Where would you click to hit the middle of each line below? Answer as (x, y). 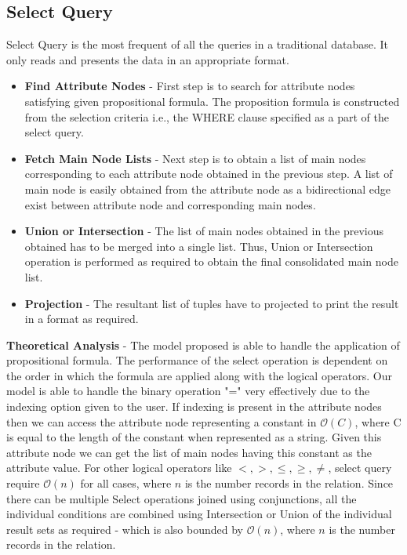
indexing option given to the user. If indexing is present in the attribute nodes (194, 406)
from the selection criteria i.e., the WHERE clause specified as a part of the (207, 116)
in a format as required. (82, 319)
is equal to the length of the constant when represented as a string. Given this (194, 437)
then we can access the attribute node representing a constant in (162, 421)
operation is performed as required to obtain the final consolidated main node (211, 261)
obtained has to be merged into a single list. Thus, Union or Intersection (199, 246)
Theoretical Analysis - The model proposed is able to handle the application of (203, 345)
